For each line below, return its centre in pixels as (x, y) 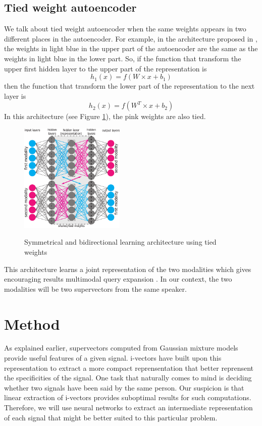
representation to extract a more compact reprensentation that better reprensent (129, 367)
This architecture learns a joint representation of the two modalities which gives (128, 269)
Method (32, 323)
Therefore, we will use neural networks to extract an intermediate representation (128, 408)
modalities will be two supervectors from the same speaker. (95, 288)
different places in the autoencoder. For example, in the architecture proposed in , (131, 38)
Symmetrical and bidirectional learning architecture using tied (120, 242)
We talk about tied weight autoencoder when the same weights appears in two (125, 29)
